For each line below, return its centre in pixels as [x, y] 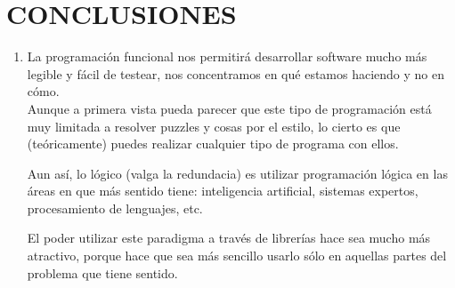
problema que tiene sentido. [102, 272]
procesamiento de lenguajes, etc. [115, 208]
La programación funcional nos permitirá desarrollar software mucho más [227, 56]
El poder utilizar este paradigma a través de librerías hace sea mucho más [229, 238]
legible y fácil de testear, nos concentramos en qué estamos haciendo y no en [236, 73]
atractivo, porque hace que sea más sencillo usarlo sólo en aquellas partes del [237, 256]
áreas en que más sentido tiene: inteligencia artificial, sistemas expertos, [223, 191]
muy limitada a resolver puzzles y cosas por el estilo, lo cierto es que [214, 126]
